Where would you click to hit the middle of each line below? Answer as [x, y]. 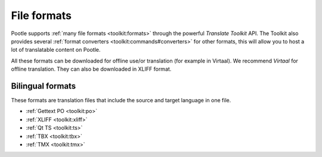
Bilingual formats [44, 86]
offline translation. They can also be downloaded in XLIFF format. [91, 69]
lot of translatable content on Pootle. [56, 50]
